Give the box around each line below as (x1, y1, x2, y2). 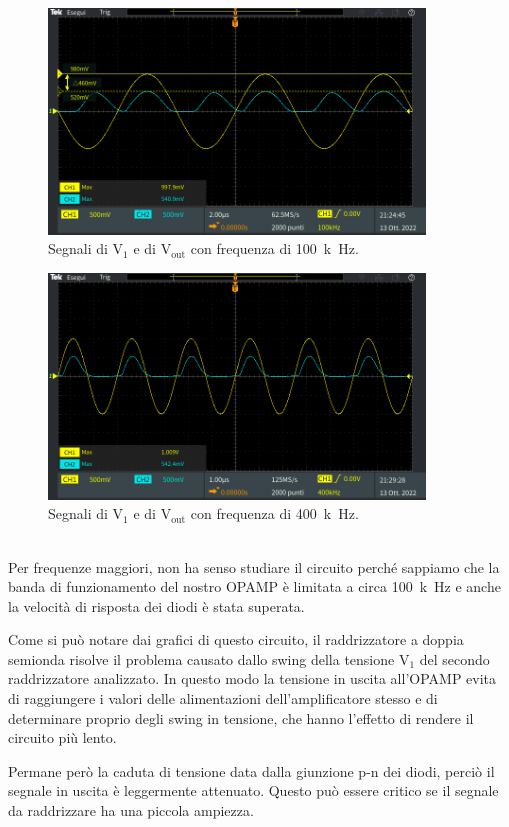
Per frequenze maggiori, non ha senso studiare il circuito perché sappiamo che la (8, 556, 500, 577)
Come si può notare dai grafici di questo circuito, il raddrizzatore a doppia (8, 629, 464, 650)
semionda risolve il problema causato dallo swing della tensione (8, 648, 395, 669)
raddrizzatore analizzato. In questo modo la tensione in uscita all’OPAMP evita (8, 668, 497, 689)
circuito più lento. (8, 727, 117, 748)
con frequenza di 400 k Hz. (190, 503, 359, 524)
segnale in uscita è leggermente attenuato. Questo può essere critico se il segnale (8, 780, 499, 801)
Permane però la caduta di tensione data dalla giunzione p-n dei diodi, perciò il (8, 760, 495, 781)
